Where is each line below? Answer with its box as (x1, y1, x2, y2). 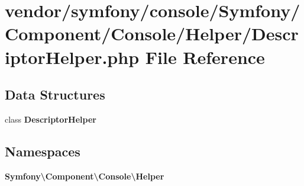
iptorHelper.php (5, 44, 140, 69)
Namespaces (5, 142, 80, 160)
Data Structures (5, 85, 105, 104)
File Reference (145, 44, 265, 69)
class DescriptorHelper (5, 113, 96, 125)
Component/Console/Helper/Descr (5, 21, 299, 46)
